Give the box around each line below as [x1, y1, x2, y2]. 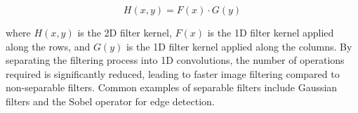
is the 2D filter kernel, [77, 25, 172, 39]
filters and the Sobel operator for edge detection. [6, 93, 215, 108]
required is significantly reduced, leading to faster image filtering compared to [6, 66, 340, 81]
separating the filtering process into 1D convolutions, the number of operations [6, 53, 345, 67]
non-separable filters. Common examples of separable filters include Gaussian [6, 80, 338, 95]
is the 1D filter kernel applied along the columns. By [126, 39, 352, 53]
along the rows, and [6, 39, 91, 53]
